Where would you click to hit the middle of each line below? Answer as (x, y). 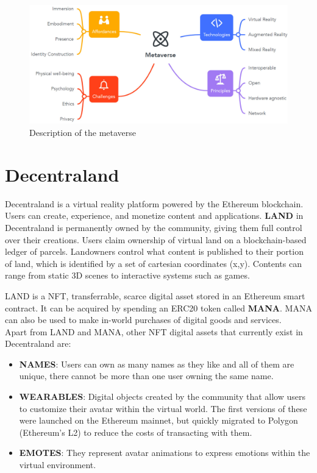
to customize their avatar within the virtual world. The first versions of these (163, 408)
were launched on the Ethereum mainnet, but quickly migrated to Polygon (158, 420)
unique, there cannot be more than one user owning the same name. (146, 376)
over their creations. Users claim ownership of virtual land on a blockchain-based (156, 239)
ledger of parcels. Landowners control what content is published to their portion (154, 251)
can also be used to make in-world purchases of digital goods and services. (143, 320)
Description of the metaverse (83, 133)
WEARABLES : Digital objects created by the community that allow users (162, 397)
